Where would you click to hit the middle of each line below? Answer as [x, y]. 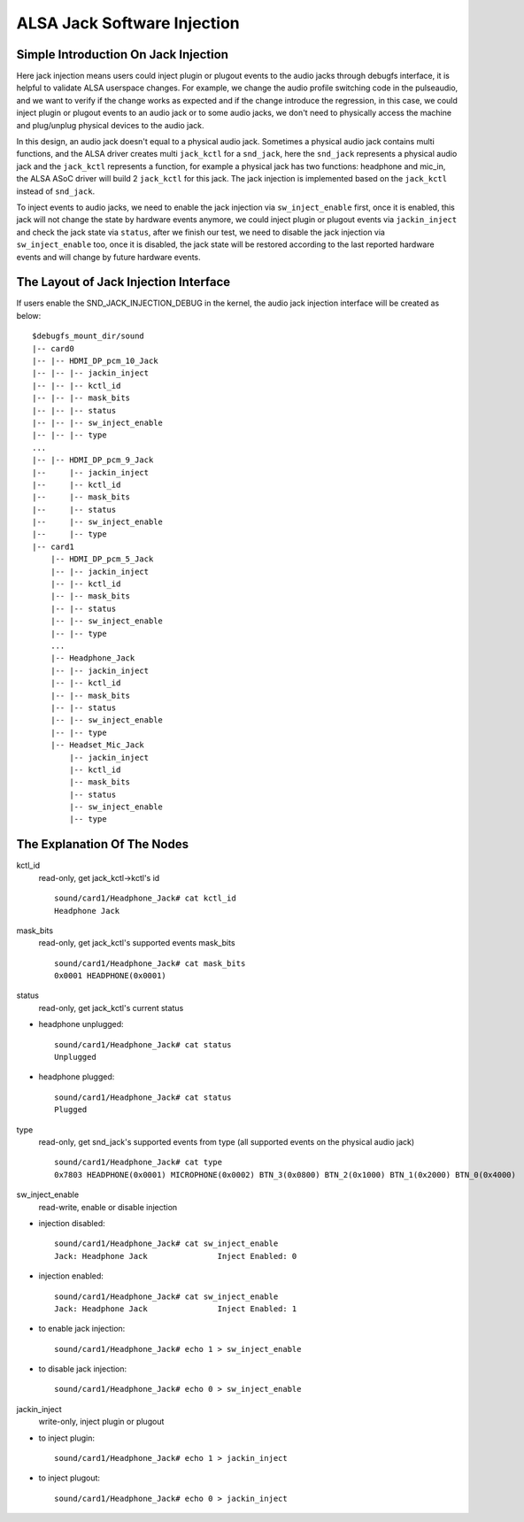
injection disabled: [72, 1223]
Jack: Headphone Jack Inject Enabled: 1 [176, 1309]
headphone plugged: [77, 1077]
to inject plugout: [69, 1478]
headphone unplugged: [81, 1024]
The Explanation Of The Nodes [103, 844]
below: [29, 315]
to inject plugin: [67, 1438]
